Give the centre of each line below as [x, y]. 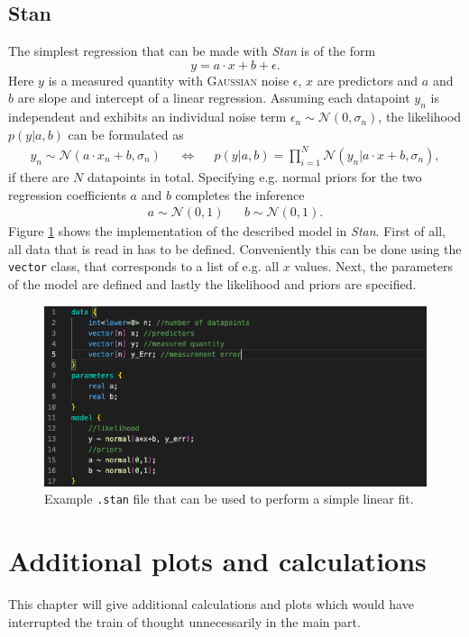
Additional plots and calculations [217, 561]
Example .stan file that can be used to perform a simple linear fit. [229, 499]
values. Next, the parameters [374, 266]
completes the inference [240, 194]
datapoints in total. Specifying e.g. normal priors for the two [254, 176]
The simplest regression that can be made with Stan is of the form [192, 51]
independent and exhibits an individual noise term [147, 117]
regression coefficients [67, 194]
